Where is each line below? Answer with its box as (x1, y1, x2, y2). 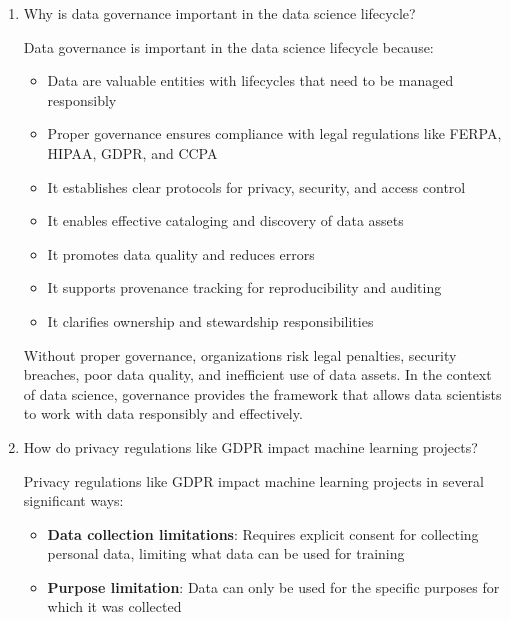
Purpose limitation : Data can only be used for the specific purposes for (47, 576, 500, 597)
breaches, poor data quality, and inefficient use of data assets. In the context (23, 364, 492, 385)
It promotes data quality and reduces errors (47, 243, 315, 264)
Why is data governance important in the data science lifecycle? (23, 3, 416, 23)
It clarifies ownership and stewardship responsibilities (47, 310, 374, 331)
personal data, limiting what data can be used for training (47, 543, 405, 564)
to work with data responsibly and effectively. (23, 403, 303, 424)
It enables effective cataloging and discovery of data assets (47, 210, 404, 231)
